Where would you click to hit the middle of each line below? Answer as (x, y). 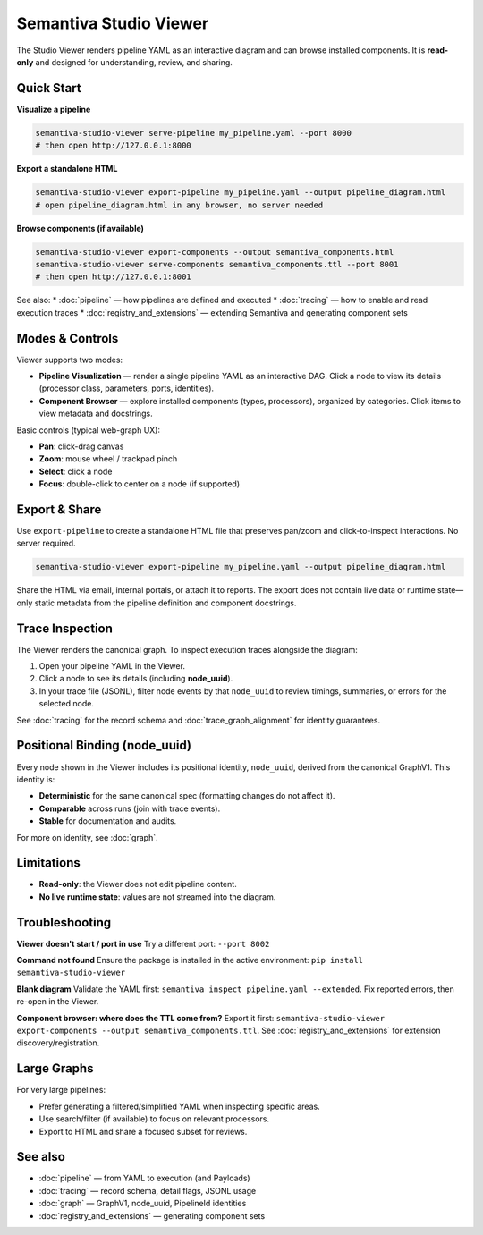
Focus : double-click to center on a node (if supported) (140, 484)
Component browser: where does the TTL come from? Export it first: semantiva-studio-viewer (200, 1018)
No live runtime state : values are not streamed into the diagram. (157, 897)
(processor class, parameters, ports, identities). (127, 388)
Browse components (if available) (80, 228)
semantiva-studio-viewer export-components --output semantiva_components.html (215, 252)
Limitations (48, 863)
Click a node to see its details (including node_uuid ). (136, 679)
